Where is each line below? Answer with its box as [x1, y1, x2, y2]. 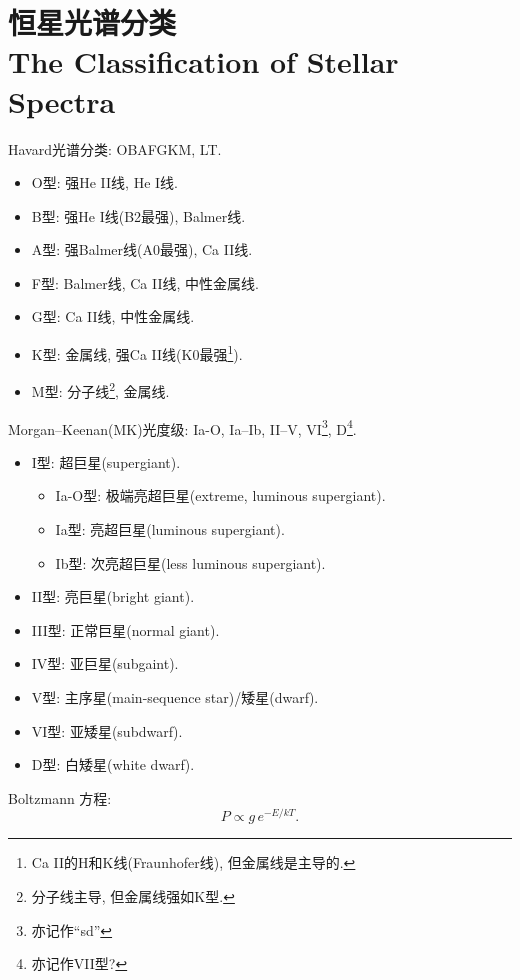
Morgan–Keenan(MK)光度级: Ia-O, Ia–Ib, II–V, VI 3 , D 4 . [8, 415, 357, 439]
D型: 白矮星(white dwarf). [31, 754, 195, 775]
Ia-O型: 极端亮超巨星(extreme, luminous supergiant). [55, 485, 386, 506]
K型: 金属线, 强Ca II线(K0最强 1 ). [31, 341, 243, 364]
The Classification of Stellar [8, 41, 399, 82]
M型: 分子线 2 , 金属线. [31, 378, 170, 401]
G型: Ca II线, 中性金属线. [31, 306, 195, 327]
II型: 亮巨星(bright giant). [31, 586, 195, 607]
